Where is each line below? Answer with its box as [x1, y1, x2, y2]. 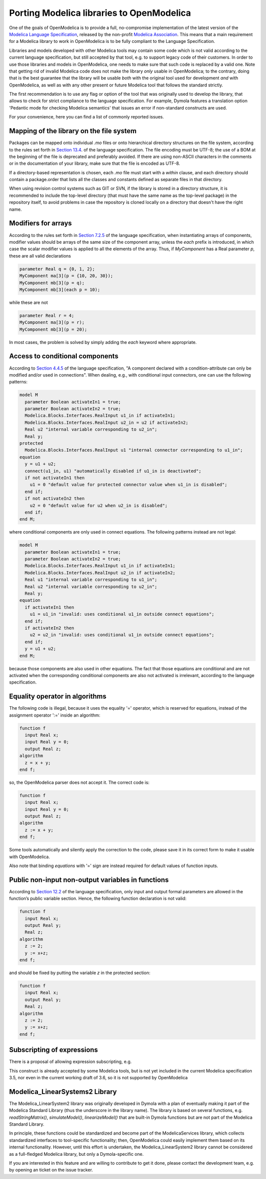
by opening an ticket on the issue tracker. [9, 1167, 93, 1173]
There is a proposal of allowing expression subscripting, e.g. [9, 1059, 132, 1065]
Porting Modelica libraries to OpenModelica [9, 7, 192, 18]
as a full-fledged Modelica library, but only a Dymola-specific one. [9, 1151, 144, 1157]
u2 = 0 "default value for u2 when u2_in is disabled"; [30, 502, 168, 508]
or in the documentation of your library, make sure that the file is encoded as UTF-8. [9, 160, 180, 166]
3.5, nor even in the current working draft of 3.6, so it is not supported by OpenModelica [9, 1075, 188, 1081]
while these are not [9, 299, 48, 305]
